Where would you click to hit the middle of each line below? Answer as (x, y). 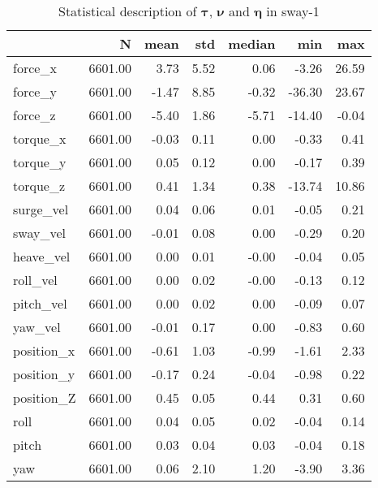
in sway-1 (293, 11)
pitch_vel (40, 303)
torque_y (40, 162)
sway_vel (39, 233)
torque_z (39, 186)
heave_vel (42, 256)
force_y (35, 91)
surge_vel (41, 209)
